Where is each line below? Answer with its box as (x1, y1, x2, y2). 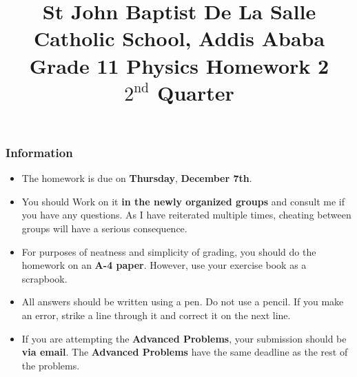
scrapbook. (21, 271, 68, 285)
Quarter (157, 78, 234, 106)
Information (6, 143, 73, 161)
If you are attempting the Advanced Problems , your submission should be (21, 331, 347, 345)
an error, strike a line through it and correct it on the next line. (21, 307, 291, 322)
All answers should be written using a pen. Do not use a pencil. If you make (21, 294, 344, 309)
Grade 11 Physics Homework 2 (29, 51, 329, 79)
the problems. (21, 358, 80, 372)
